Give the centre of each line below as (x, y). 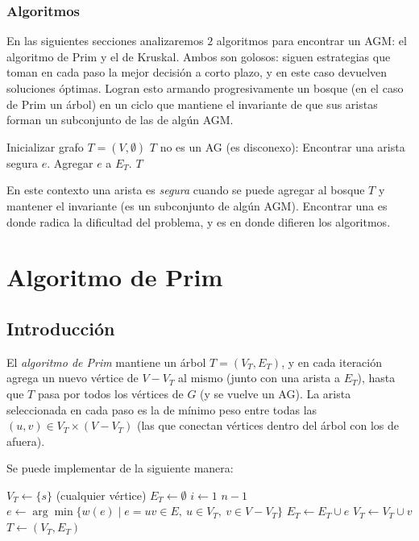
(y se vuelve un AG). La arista (276, 393)
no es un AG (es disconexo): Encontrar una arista (282, 146)
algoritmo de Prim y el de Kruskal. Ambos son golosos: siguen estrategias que (199, 56)
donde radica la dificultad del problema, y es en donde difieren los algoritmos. (199, 221)
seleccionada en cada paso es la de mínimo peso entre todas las (162, 409)
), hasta (376, 378)
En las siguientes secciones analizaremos (105, 41)
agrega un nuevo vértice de (73, 378)
